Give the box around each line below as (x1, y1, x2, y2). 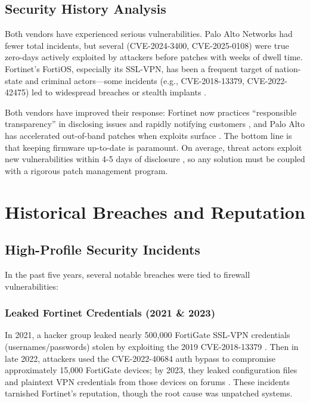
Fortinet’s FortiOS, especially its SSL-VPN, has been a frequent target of (5, 62, 272, 75)
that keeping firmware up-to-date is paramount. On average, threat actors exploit (5, 141, 302, 153)
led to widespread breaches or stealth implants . (32, 86, 206, 98)
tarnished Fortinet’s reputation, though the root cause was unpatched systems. (5, 387, 293, 399)
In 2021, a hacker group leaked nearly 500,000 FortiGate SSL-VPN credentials (5, 328, 290, 341)
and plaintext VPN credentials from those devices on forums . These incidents (5, 375, 290, 387)
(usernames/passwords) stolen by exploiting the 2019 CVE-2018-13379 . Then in (5, 340, 299, 352)
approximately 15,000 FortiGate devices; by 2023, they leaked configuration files (5, 364, 297, 376)
